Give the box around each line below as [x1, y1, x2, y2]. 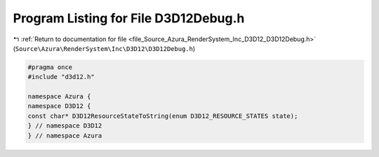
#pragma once [27, 63, 73, 71]
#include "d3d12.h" [27, 73, 95, 81]
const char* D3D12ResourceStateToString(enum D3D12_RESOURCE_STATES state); [27, 112, 298, 120]
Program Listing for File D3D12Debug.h [13, 10, 245, 26]
